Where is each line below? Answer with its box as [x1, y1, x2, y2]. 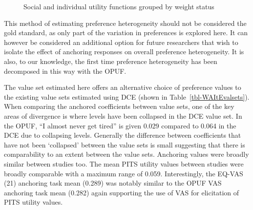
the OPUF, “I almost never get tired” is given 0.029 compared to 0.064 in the [4, 120, 236, 130]
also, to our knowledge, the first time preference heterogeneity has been [4, 56, 217, 66]
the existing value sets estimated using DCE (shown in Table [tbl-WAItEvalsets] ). [4, 91, 250, 102]
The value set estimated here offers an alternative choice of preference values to [4, 82, 241, 92]
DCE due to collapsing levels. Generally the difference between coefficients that [4, 130, 241, 140]
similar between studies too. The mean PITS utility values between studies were [4, 158, 244, 168]
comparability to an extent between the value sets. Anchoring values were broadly [4, 149, 249, 159]
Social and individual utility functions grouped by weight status [23, 1, 214, 11]
